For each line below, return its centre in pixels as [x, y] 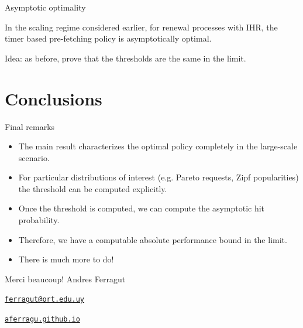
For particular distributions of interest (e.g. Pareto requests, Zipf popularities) [159, 177]
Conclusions [54, 98]
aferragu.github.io [42, 320]
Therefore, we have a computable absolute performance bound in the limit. [153, 239]
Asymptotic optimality [45, 7]
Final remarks [30, 126]
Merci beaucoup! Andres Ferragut [65, 279]
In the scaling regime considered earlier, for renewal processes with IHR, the [141, 27]
